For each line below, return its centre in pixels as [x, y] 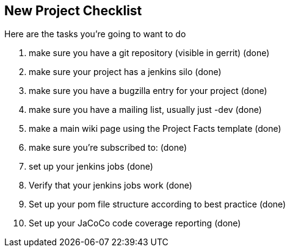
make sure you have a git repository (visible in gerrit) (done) [149, 53]
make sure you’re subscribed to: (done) [108, 148]
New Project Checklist [73, 11]
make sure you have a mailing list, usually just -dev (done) [145, 110]
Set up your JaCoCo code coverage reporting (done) [135, 223]
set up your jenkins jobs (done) [91, 167]
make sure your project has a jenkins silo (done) [125, 72]
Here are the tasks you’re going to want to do [95, 34]
